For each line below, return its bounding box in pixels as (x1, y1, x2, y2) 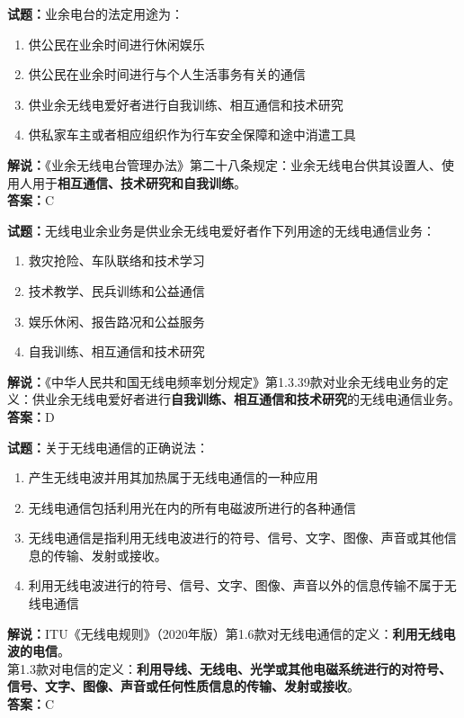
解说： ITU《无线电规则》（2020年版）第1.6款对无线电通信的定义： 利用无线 (7, 624, 443, 642)
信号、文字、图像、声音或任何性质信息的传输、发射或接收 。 (7, 677, 360, 696)
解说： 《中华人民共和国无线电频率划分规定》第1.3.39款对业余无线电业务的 (7, 372, 436, 390)
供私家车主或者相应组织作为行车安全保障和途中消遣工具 (28, 125, 356, 144)
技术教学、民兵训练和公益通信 (28, 281, 205, 300)
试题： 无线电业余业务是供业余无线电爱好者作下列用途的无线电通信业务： (7, 220, 435, 239)
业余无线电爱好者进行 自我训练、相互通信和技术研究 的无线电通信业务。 (44, 390, 460, 408)
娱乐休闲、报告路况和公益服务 (28, 311, 205, 330)
